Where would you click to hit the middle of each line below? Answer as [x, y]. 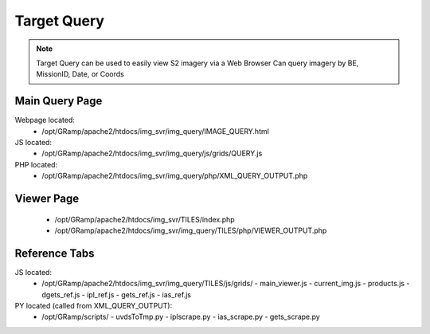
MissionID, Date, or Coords [80, 74]
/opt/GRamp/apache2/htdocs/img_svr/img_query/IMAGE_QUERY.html [156, 131]
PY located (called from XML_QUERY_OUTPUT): [94, 306]
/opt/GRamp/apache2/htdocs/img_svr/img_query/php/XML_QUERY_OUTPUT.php [175, 176]
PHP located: [36, 164]
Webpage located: [45, 120]
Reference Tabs [55, 253]
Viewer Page [47, 198]
